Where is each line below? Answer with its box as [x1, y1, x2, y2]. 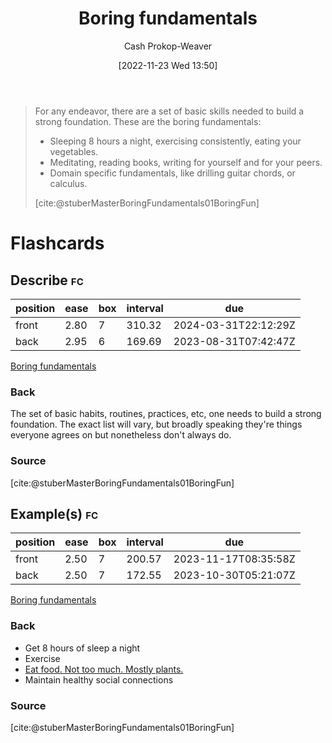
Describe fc [10, 272, 84, 289]
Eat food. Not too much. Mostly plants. [24, 663, 184, 675]
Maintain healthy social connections [24, 673, 174, 686]
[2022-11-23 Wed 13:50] [118, 59, 218, 71]
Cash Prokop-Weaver [123, 40, 213, 52]
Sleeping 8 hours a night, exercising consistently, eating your [49, 135, 302, 147]
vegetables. [49, 145, 99, 157]
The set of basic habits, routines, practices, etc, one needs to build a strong [10, 408, 322, 420]
